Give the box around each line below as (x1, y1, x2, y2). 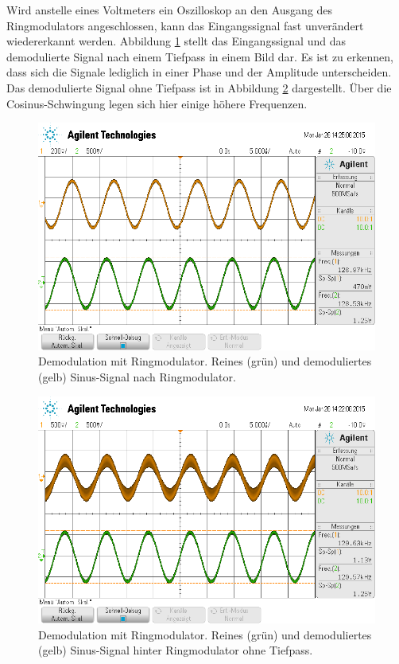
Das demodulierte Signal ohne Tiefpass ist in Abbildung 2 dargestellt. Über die (6, 79, 392, 96)
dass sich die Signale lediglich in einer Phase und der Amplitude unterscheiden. (6, 64, 392, 80)
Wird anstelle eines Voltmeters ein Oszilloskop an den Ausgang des (6, 2, 333, 18)
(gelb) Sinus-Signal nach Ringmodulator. (38, 369, 236, 385)
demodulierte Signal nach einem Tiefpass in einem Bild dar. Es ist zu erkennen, (6, 48, 393, 64)
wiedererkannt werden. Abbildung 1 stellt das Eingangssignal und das (6, 33, 346, 49)
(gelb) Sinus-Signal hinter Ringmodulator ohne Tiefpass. (38, 642, 313, 658)
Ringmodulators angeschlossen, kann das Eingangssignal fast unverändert (6, 17, 364, 33)
